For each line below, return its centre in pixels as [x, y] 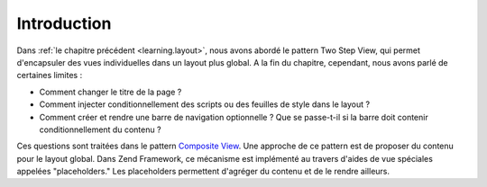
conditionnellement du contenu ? [100, 129]
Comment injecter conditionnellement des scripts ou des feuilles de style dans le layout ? [204, 104]
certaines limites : [50, 76]
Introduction [64, 23]
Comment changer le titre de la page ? [110, 92]
